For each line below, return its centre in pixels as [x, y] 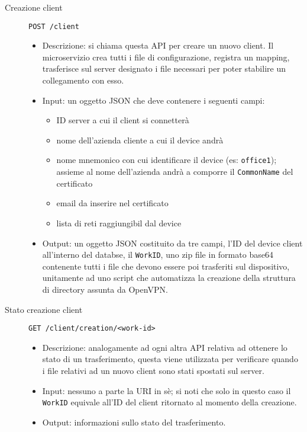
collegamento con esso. [83, 80]
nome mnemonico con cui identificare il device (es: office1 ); [167, 160]
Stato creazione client [44, 309]
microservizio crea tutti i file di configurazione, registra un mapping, [166, 57]
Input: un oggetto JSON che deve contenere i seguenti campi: [153, 100]
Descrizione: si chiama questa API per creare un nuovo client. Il [158, 45]
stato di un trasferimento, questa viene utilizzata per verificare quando [170, 359]
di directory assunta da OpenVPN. [105, 289]
